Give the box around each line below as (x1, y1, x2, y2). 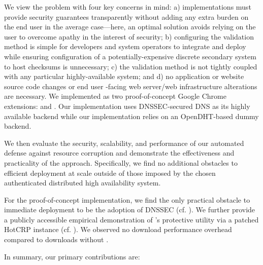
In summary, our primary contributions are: (4, 251, 140, 261)
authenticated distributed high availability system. (4, 177, 161, 188)
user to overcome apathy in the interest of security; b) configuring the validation (4, 31, 254, 42)
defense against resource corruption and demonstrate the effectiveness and (4, 147, 235, 158)
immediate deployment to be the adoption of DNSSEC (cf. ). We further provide (4, 204, 255, 215)
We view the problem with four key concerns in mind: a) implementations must (4, 2, 251, 12)
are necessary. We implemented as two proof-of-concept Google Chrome (4, 91, 226, 101)
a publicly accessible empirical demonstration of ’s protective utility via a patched (4, 214, 259, 224)
